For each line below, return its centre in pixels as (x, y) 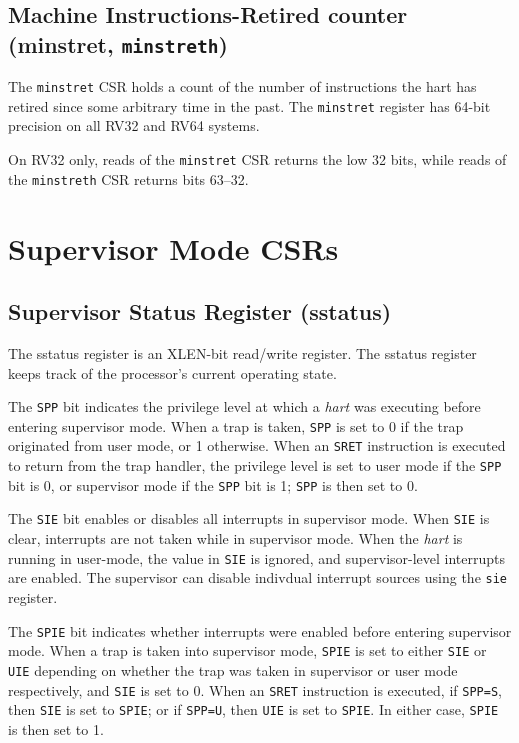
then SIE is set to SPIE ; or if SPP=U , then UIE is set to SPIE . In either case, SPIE (253, 709)
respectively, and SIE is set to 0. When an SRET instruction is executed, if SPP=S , (255, 689)
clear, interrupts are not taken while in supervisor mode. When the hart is (235, 538)
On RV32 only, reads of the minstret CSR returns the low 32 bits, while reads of (257, 159)
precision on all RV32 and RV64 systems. (134, 125)
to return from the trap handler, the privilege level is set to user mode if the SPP (255, 465)
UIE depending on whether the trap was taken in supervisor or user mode (233, 669)
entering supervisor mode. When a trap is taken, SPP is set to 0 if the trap (236, 425)
